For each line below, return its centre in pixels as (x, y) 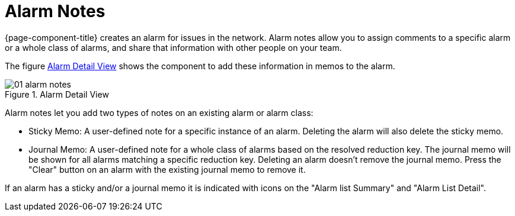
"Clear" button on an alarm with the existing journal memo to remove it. (167, 169)
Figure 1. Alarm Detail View (57, 94)
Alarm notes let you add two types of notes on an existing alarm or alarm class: (159, 112)
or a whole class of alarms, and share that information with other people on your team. (173, 47)
